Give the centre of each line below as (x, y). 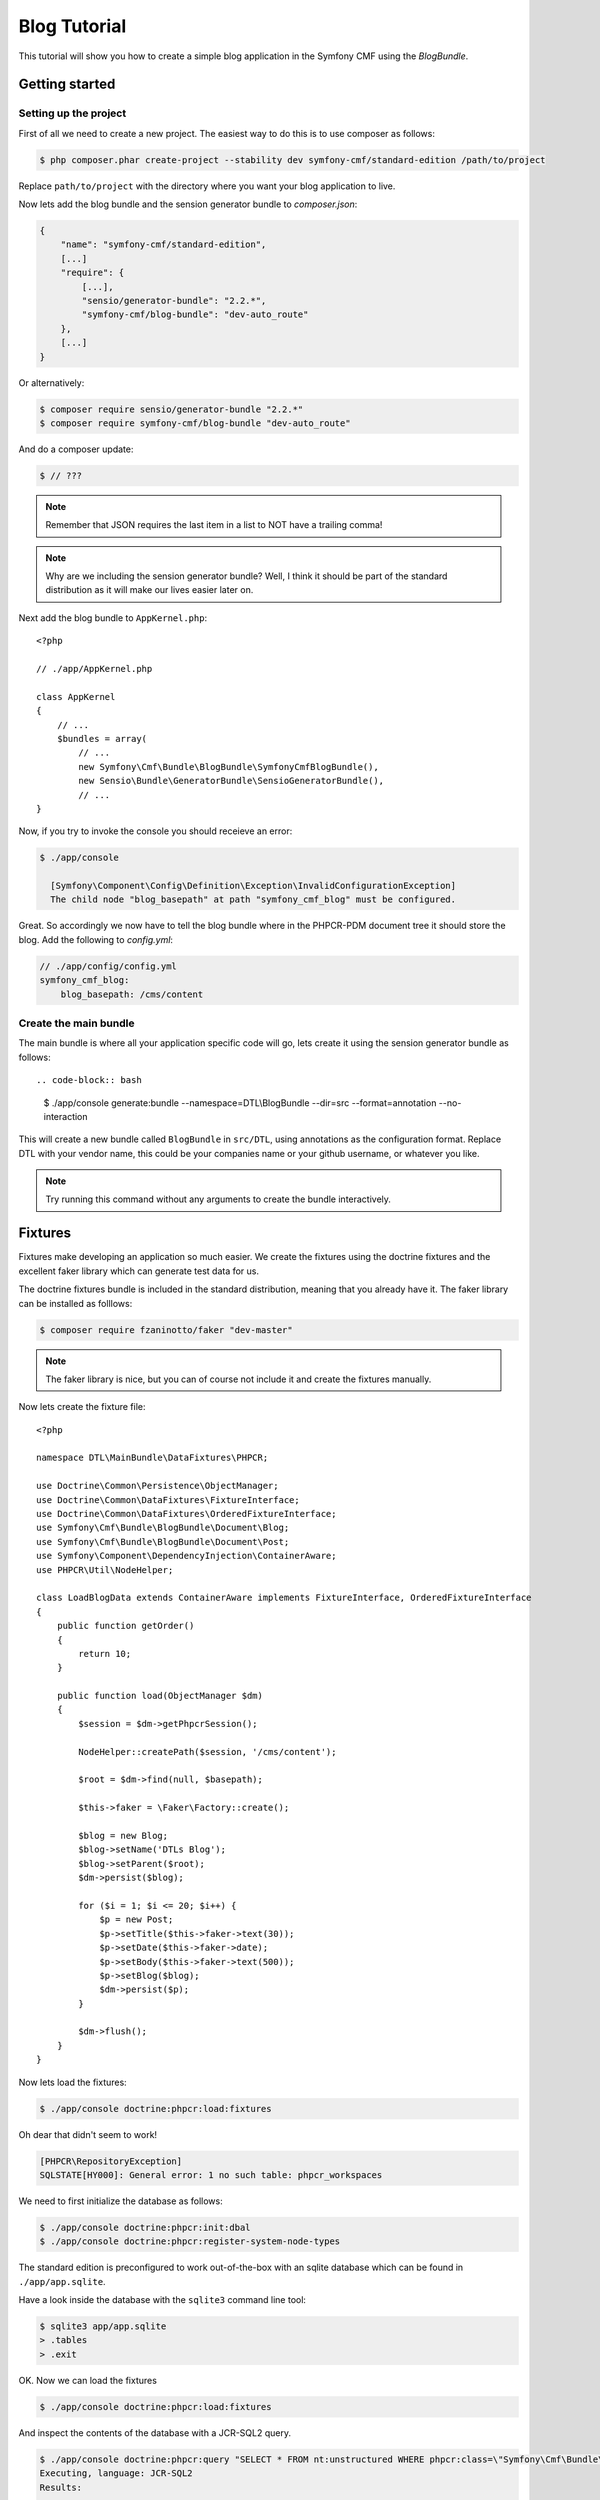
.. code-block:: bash (89, 1080)
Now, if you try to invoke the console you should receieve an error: (155, 831)
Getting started (67, 84)
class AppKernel (76, 696)
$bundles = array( (102, 738)
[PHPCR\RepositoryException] (111, 2161)
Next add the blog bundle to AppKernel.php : (113, 617)
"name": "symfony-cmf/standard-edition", (163, 244)
